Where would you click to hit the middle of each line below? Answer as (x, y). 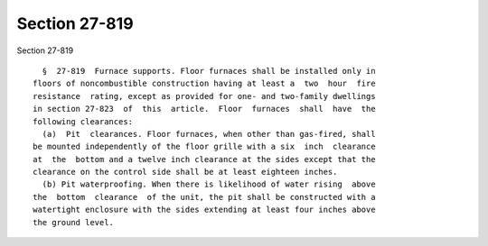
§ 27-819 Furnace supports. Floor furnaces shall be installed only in (209, 71)
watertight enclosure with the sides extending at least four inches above (204, 210)
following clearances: (83, 121)
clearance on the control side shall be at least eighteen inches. (185, 172)
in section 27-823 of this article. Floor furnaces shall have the (204, 109)
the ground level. (74, 222)
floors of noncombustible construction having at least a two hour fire (204, 84)
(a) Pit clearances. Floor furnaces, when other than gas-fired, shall (209, 134)
